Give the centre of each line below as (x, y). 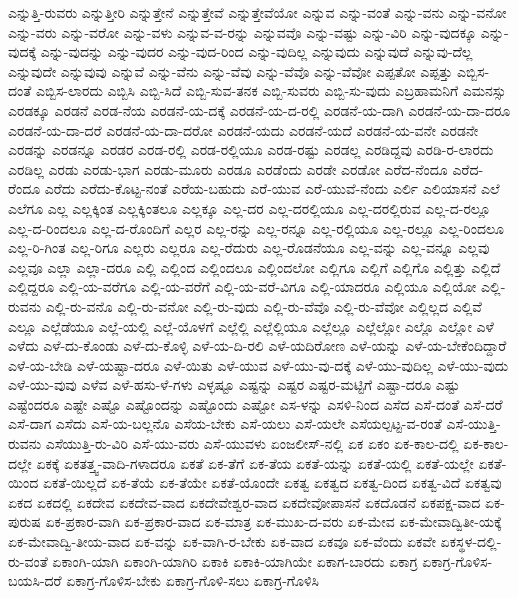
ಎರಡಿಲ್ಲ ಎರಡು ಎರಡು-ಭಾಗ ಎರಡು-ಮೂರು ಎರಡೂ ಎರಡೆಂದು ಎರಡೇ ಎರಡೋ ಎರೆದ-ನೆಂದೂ (228, 168)
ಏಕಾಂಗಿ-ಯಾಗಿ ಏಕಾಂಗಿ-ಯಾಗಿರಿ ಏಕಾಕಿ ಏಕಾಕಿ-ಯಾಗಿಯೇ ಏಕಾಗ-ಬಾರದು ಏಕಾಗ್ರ (235, 560)
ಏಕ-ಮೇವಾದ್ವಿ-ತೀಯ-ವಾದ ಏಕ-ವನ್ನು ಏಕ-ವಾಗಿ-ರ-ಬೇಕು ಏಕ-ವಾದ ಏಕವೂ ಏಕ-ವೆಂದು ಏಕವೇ (222, 541)
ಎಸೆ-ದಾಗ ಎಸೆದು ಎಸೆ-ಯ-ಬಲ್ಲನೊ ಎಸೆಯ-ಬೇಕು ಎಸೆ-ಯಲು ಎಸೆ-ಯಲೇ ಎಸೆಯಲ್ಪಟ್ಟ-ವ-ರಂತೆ (225, 423)
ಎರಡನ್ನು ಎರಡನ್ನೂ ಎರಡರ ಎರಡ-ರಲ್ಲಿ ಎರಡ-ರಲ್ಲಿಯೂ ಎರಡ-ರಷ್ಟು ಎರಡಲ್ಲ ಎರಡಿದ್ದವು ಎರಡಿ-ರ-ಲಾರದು (251, 149)
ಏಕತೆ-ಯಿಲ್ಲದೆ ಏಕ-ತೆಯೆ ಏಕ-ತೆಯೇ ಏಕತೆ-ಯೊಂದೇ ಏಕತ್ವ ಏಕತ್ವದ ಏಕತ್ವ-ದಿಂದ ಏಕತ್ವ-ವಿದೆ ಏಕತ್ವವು (272, 482)
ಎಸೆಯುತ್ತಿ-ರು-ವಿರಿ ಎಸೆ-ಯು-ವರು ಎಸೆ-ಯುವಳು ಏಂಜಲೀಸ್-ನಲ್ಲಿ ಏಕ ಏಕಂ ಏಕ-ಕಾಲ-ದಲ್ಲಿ (252, 443)
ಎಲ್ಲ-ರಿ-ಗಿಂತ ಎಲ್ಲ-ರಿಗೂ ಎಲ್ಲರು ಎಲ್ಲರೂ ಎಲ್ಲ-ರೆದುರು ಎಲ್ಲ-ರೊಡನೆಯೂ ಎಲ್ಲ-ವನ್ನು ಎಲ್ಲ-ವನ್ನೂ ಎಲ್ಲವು (249, 247)
